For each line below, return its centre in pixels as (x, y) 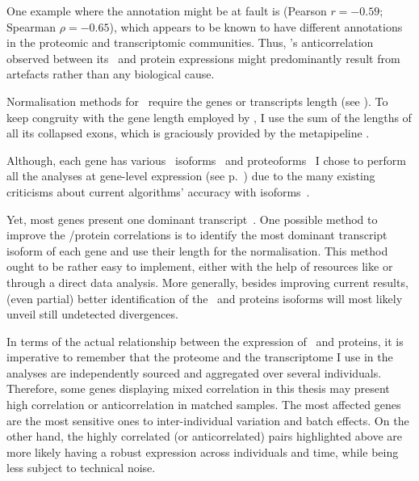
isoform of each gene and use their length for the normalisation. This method (197, 250)
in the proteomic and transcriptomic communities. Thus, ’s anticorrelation (190, 42)
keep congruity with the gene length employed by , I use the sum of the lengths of (209, 117)
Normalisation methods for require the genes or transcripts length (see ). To (197, 101)
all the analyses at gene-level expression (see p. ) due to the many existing (191, 176)
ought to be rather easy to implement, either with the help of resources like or (200, 266)
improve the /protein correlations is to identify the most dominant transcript (197, 235)
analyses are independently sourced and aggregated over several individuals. (194, 372)
